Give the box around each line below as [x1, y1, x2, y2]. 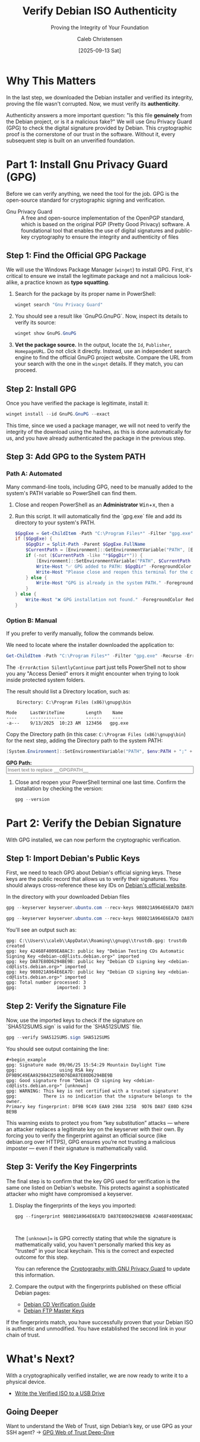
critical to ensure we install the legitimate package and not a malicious [6, 273, 178, 280]
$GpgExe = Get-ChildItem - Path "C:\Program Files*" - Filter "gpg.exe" [14, 530, 193, 536]
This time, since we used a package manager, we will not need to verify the [6, 421, 191, 429]
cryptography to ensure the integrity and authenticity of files [31, 233, 179, 240]
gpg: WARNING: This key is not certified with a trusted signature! [6, 1088, 179, 1094]
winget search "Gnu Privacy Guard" [14, 302, 103, 308]
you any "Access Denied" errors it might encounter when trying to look [6, 670, 179, 677]
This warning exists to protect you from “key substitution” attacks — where [6, 1119, 190, 1126]
